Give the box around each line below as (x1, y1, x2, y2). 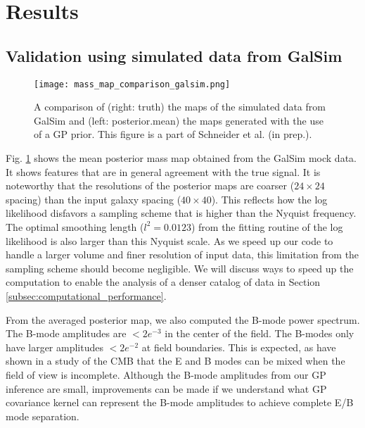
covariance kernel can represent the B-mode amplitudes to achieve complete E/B (6, 395, 354, 410)
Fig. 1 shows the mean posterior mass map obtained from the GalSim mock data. (6, 151, 357, 165)
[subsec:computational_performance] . (6, 288, 167, 303)
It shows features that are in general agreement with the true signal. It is (6, 164, 321, 179)
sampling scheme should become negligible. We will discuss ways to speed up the (6, 260, 354, 275)
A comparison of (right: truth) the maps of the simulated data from (34, 99, 326, 114)
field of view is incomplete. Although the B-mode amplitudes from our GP (6, 367, 326, 382)
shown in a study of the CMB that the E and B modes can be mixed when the (6, 353, 345, 368)
